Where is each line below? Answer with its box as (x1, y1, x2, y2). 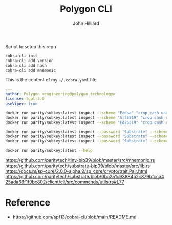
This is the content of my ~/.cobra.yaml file (5, 77, 97, 83)
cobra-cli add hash (5, 63, 47, 68)
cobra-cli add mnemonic (5, 68, 56, 73)
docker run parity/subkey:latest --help (5, 148, 93, 153)
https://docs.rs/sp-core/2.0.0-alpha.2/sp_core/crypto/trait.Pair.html (5, 168, 147, 174)
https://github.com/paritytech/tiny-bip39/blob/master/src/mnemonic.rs (5, 157, 155, 163)
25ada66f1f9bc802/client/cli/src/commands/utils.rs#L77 (5, 179, 124, 185)
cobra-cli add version (5, 58, 54, 63)
